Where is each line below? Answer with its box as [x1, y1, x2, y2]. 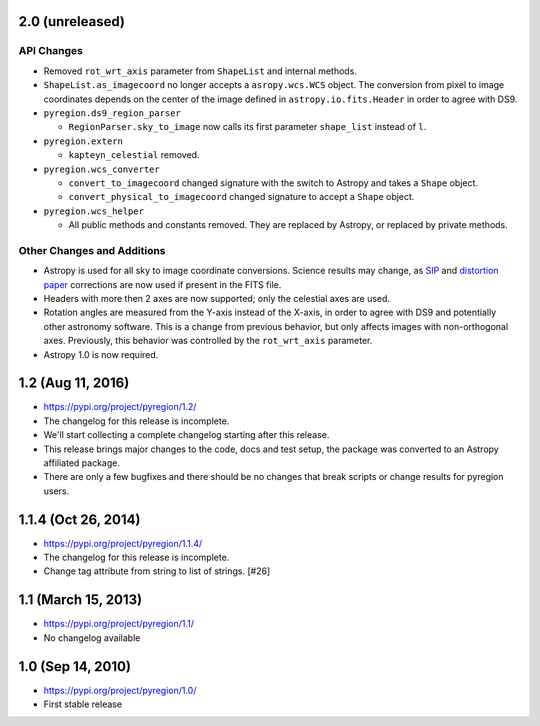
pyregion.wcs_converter [43, 163, 160, 175]
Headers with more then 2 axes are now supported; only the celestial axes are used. [43, 292, 390, 304]
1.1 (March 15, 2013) [18, 591, 143, 609]
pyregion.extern [43, 135, 124, 147]
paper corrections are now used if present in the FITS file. [43, 278, 282, 290]
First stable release [43, 698, 123, 710]
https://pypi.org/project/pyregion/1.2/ [43, 401, 197, 413]
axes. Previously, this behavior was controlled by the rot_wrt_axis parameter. [43, 335, 373, 347]
